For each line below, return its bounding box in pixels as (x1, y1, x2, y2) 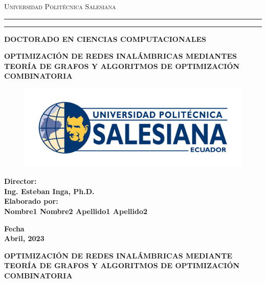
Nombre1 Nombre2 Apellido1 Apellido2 (4, 205, 148, 216)
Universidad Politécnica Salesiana (4, 1, 116, 11)
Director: (4, 176, 37, 186)
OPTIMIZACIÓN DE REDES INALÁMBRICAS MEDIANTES (4, 51, 237, 61)
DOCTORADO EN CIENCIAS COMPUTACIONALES (4, 33, 206, 44)
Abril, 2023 (4, 233, 45, 244)
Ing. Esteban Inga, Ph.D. (4, 185, 95, 196)
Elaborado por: (4, 196, 58, 206)
